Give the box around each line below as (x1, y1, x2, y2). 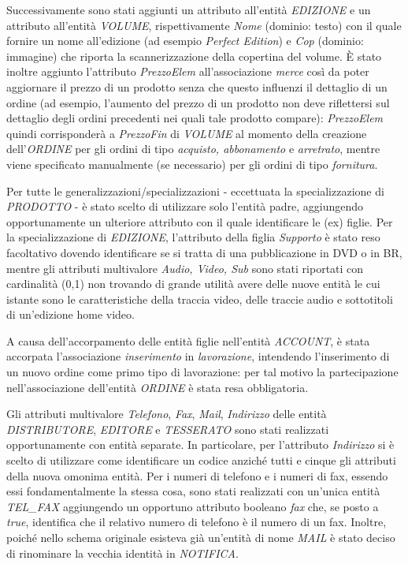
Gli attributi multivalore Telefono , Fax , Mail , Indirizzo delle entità (6, 405, 327, 422)
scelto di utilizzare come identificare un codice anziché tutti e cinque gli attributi (6, 452, 396, 469)
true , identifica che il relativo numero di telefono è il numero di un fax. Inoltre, (6, 514, 387, 530)
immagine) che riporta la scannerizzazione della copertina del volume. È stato (6, 47, 382, 64)
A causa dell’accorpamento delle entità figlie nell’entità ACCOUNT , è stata (6, 332, 370, 349)
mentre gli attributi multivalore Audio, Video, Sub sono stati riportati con (6, 260, 364, 276)
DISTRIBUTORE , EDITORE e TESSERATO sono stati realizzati (6, 420, 329, 437)
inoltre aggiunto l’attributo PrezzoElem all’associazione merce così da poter (6, 63, 369, 80)
